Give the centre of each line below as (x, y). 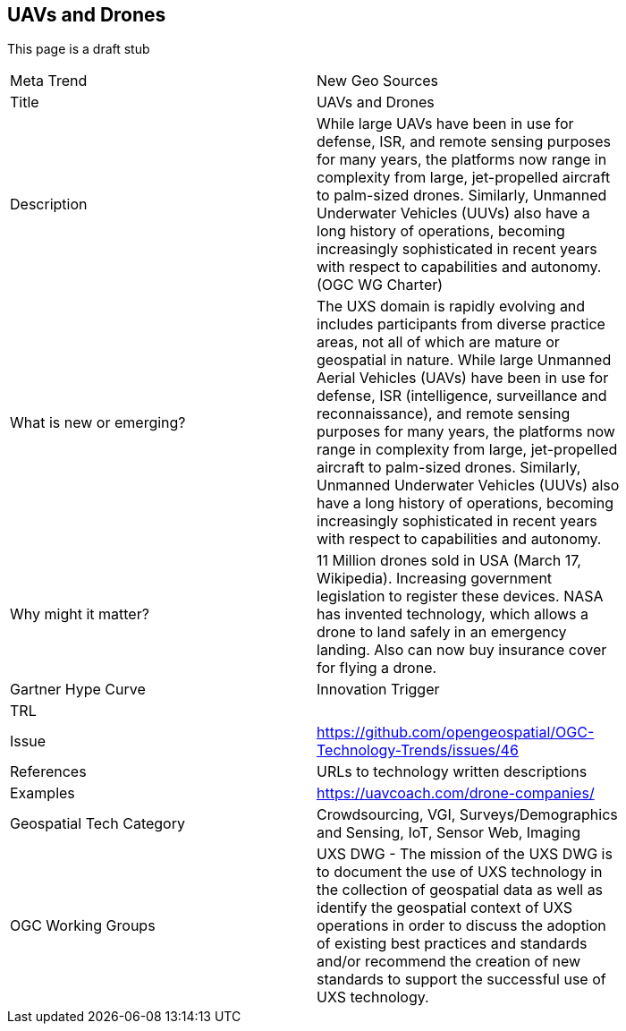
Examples (42, 793)
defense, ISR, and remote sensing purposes (464, 142)
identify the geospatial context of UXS (445, 908)
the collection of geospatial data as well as (460, 890)
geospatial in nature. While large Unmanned (464, 360)
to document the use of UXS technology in (460, 872)
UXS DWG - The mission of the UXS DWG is (465, 854)
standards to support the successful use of (461, 980)
